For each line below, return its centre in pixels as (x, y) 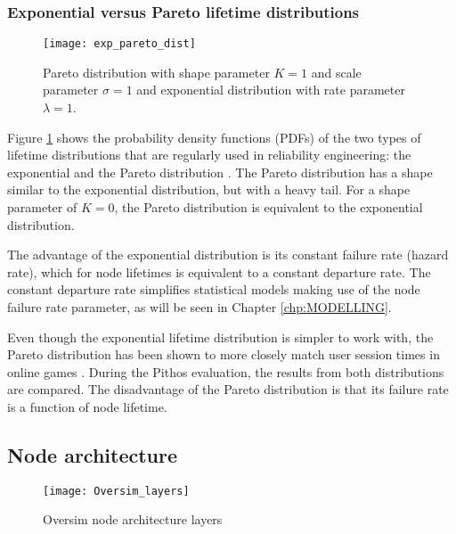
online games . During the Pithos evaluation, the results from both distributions (226, 371)
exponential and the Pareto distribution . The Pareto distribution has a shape (220, 172)
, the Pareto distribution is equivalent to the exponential (269, 207)
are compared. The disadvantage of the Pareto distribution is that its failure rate (228, 389)
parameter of (42, 207)
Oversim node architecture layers (133, 519)
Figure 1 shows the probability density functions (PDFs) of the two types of (214, 137)
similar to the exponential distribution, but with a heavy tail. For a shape (209, 189)
